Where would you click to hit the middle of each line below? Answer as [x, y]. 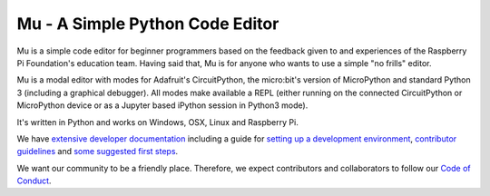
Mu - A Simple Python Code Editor [148, 24]
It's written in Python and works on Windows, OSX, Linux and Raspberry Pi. [157, 122]
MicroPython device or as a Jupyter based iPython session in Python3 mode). [162, 105]
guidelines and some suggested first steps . [98, 152]
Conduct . [34, 181]
